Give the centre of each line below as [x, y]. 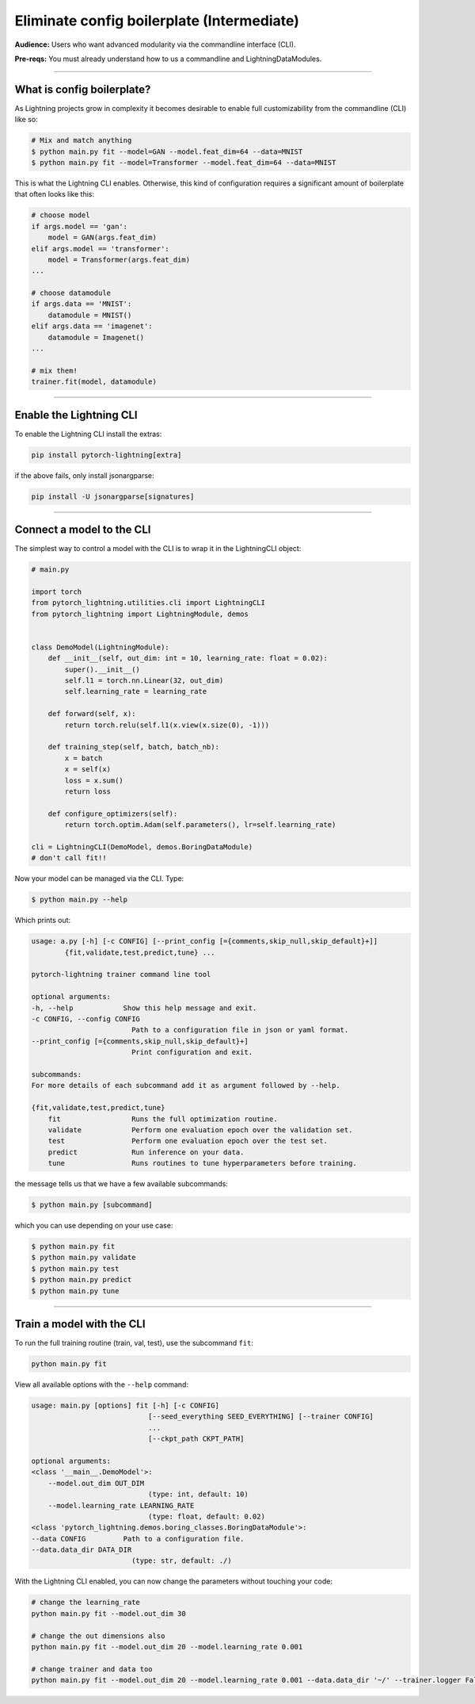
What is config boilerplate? [83, 89]
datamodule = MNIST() [90, 315]
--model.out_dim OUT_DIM [96, 1483]
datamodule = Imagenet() [96, 337]
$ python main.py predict [82, 1280]
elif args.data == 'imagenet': [92, 326]
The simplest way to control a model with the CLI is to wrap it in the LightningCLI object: [158, 549]
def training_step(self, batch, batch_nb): [133, 747]
